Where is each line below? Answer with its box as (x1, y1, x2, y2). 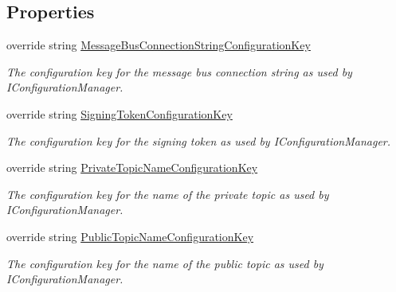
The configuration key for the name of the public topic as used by (6, 255, 323, 271)
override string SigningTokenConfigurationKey (6, 105, 233, 122)
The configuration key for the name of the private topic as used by (6, 185, 329, 202)
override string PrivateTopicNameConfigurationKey (6, 159, 258, 176)
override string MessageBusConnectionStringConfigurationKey (6, 37, 311, 53)
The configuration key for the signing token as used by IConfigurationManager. (6, 132, 391, 149)
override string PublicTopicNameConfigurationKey (6, 228, 254, 244)
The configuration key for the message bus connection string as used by (6, 63, 352, 80)
